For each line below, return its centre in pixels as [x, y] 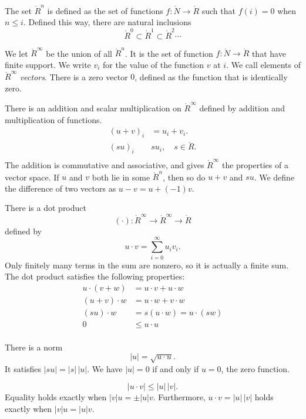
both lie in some [121, 177]
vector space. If [32, 177]
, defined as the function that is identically [211, 76]
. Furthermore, [179, 397]
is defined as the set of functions [105, 10]
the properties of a [255, 164]
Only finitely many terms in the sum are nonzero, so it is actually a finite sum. [147, 265]
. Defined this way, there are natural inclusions [107, 22]
